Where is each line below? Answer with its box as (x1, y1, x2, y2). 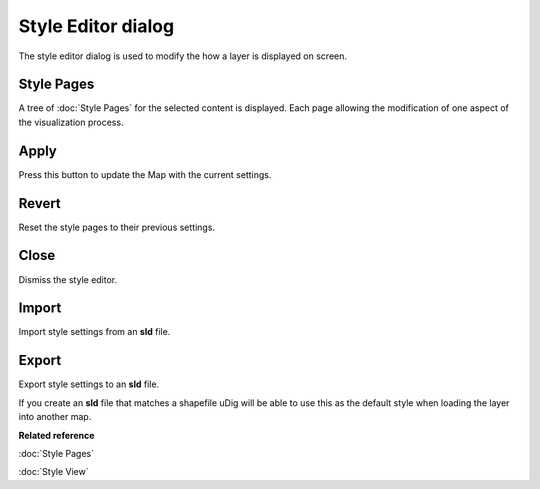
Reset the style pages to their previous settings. (18, 221, 215, 233)
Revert (18, 195, 62, 212)
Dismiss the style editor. (18, 273, 118, 285)
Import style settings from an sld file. (18, 326, 171, 338)
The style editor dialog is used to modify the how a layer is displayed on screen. (18, 50, 348, 62)
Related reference (18, 429, 95, 441)
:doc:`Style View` (18, 466, 89, 478)
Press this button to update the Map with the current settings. (18, 168, 272, 180)
